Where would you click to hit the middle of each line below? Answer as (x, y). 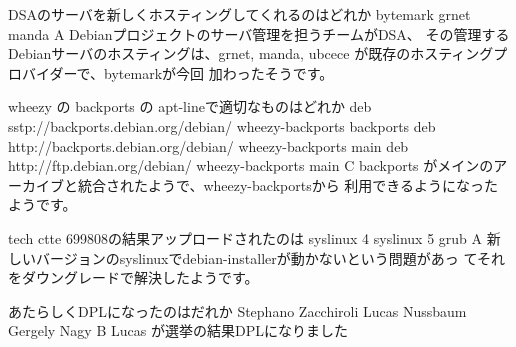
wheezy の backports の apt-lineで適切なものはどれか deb (190, 106)
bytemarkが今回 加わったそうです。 (219, 72)
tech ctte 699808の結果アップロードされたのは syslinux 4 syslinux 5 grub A (245, 237)
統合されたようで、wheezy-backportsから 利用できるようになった (288, 184)
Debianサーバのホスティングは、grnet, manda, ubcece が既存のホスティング (251, 53)
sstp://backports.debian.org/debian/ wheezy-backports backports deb (222, 125)
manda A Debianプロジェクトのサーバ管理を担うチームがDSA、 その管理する (259, 33)
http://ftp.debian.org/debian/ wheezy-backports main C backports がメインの (251, 165)
